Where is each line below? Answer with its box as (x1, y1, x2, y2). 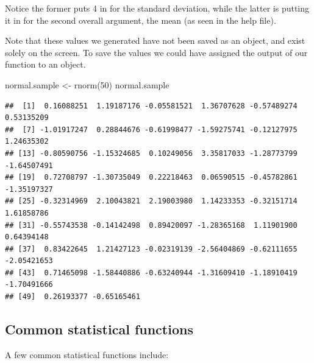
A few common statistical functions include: (5, 348, 169, 361)
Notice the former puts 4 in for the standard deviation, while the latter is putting (5, 2, 310, 14)
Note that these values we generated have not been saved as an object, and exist (5, 34, 305, 47)
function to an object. (5, 58, 86, 71)
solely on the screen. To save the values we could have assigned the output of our (5, 46, 308, 58)
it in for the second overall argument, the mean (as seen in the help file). (5, 13, 276, 26)
